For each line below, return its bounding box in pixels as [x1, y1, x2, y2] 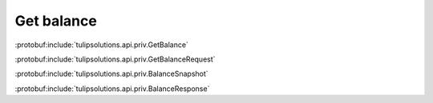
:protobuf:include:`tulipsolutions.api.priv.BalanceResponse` [14, 84, 210, 93]
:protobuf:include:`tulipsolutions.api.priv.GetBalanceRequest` [14, 54, 216, 64]
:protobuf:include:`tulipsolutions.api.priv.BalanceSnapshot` [14, 69, 208, 79]
